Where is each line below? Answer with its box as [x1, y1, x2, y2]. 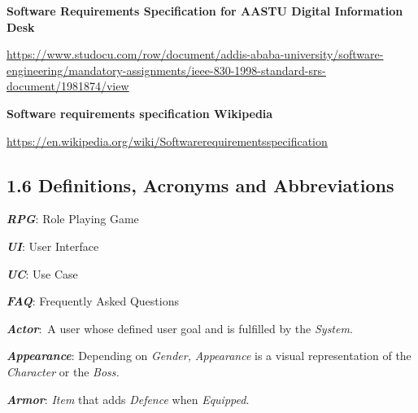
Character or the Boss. [7, 362, 120, 380]
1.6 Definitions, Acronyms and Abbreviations [7, 172, 394, 197]
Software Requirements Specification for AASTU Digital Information [7, 2, 403, 19]
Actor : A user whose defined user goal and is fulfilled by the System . [7, 319, 353, 336]
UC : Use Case [7, 265, 78, 282]
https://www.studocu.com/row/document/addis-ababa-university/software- [7, 46, 384, 63]
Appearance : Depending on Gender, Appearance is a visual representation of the [7, 347, 411, 364]
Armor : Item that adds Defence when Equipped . [7, 390, 250, 407]
